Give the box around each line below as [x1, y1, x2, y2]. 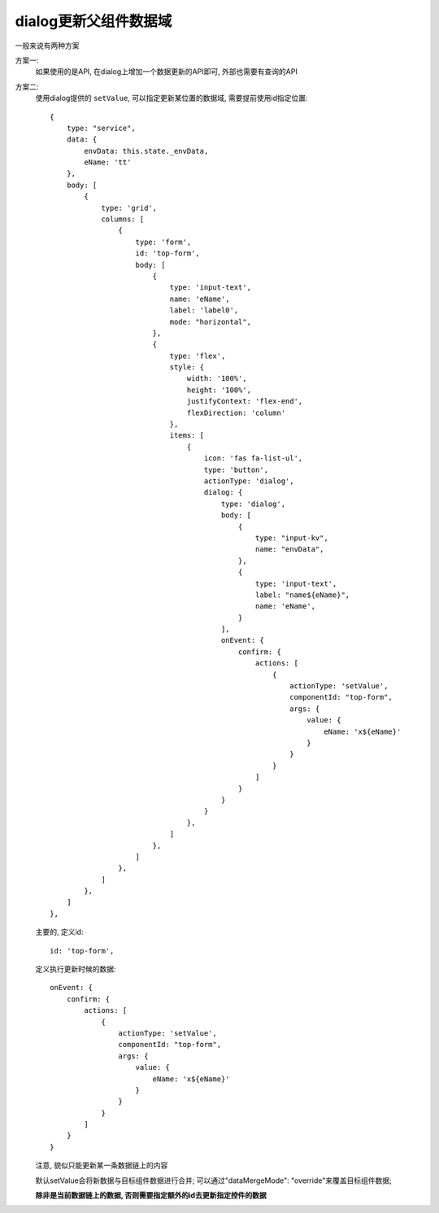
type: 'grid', [101, 203, 158, 212]
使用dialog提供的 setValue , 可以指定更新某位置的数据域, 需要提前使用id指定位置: [35, 94, 308, 103]
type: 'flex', [169, 351, 226, 360]
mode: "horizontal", [169, 317, 252, 326]
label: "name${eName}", [254, 590, 350, 600]
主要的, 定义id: [35, 927, 84, 937]
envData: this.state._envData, [84, 146, 209, 155]
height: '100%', [186, 385, 252, 395]
